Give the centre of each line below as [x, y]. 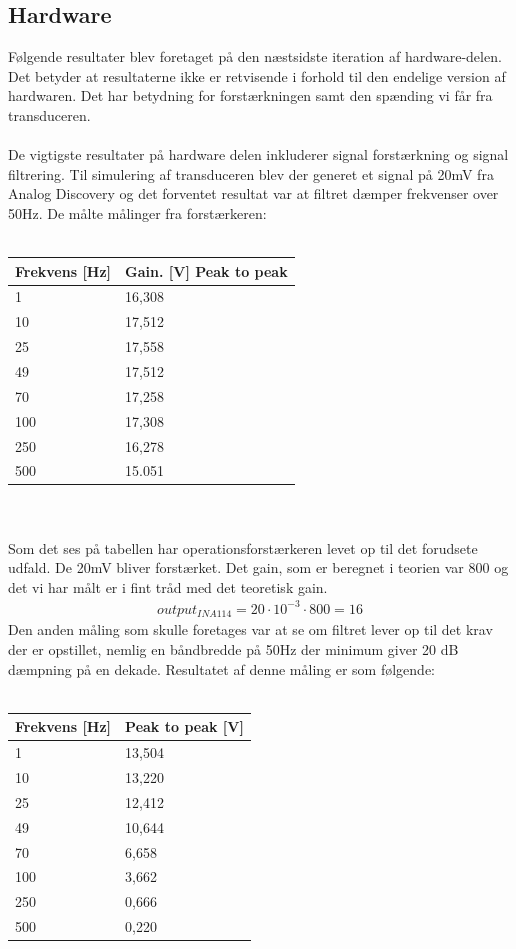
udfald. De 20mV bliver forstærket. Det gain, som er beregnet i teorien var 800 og [258, 567]
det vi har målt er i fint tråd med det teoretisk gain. [168, 586]
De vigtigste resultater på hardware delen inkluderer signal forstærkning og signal [258, 154]
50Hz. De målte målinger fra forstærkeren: [137, 212]
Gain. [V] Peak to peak [206, 270]
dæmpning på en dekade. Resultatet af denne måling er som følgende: [221, 668]
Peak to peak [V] [184, 726]
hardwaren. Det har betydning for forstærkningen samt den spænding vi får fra [250, 95]
